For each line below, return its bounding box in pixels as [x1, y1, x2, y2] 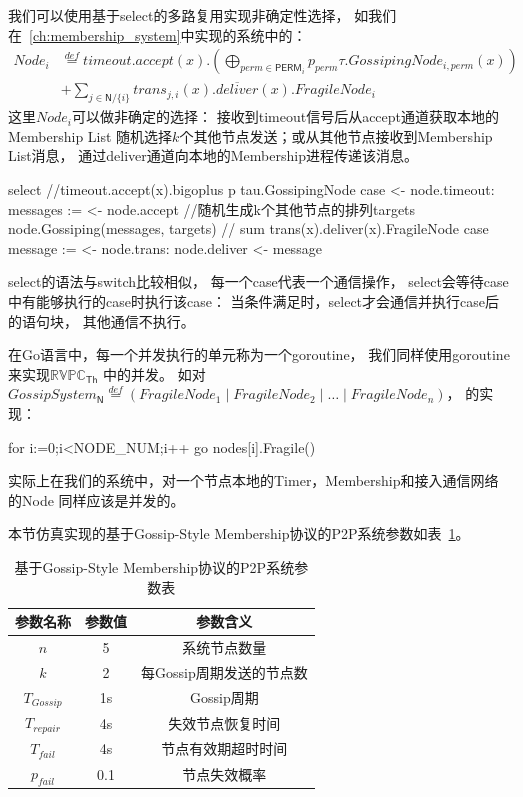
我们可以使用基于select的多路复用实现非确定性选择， [8, 5, 350, 25]
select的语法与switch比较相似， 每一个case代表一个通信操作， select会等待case [8, 271, 509, 292]
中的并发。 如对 [103, 363, 206, 384]
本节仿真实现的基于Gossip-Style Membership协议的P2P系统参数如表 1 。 [8, 523, 470, 544]
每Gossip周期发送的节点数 [141, 661, 308, 682]
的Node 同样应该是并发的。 [8, 489, 185, 510]
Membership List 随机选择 [8, 125, 173, 146]
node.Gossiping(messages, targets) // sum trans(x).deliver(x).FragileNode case [8, 218, 489, 239]
